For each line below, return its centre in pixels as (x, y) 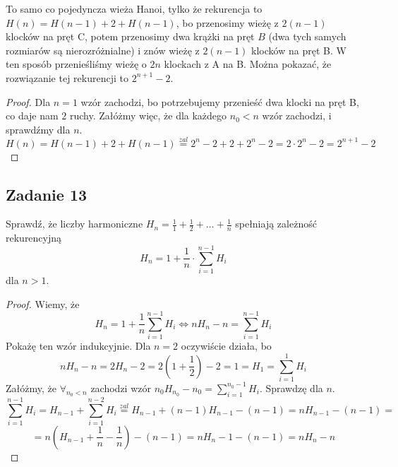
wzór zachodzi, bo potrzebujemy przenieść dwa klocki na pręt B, (220, 101)
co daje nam (32, 116)
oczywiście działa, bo (226, 346)
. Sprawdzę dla (291, 388)
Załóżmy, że (31, 388)
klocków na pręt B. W (299, 50)
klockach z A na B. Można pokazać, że (248, 64)
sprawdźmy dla (38, 129)
